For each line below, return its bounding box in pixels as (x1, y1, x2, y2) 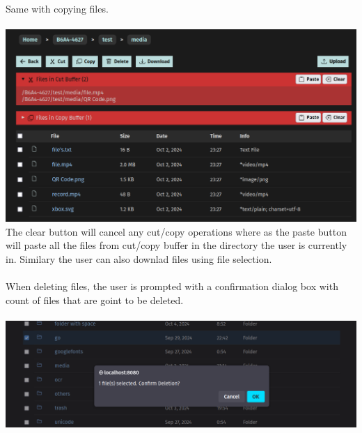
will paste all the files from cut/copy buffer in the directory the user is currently (6, 238, 347, 252)
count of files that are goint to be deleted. (6, 292, 184, 307)
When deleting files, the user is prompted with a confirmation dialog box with (6, 279, 338, 294)
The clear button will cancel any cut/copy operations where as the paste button (6, 224, 347, 238)
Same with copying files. (6, 1, 109, 15)
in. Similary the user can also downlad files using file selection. (6, 252, 272, 266)
